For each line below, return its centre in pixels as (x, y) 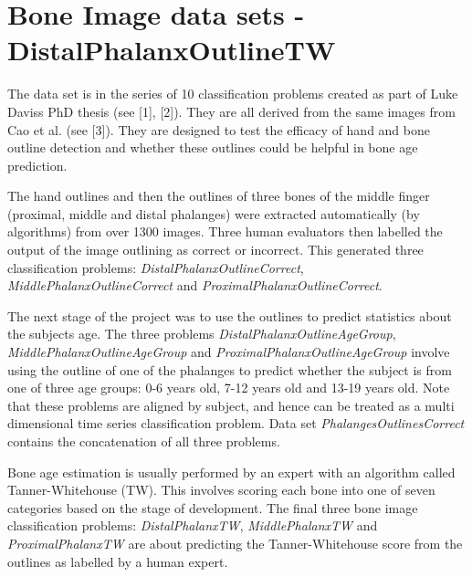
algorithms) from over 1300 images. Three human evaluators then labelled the (225, 231)
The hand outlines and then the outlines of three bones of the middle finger (219, 196)
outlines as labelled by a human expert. (118, 561)
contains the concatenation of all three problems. (144, 441)
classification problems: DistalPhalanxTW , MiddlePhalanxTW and (193, 525)
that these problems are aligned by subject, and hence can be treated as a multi (231, 405)
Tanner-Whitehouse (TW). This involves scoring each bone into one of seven (221, 490)
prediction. (37, 165)
